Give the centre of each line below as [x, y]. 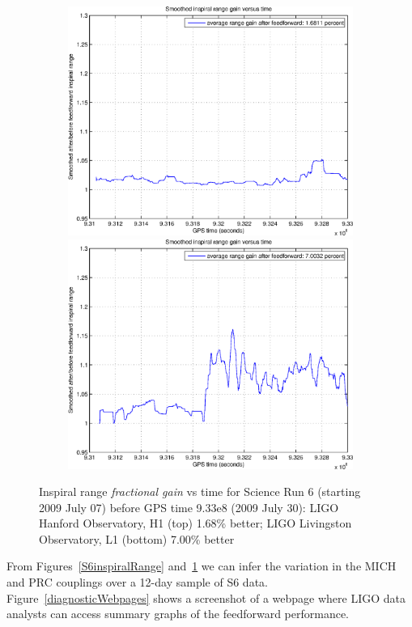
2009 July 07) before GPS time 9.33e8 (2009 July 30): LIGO [189, 507]
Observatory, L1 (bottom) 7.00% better [137, 538]
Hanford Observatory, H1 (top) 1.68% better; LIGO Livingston [195, 523]
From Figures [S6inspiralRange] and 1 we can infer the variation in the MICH [202, 566]
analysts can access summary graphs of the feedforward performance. [178, 614]
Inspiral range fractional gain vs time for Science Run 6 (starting [200, 491]
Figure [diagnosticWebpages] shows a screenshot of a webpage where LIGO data [206, 597]
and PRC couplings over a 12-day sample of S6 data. [137, 582]
